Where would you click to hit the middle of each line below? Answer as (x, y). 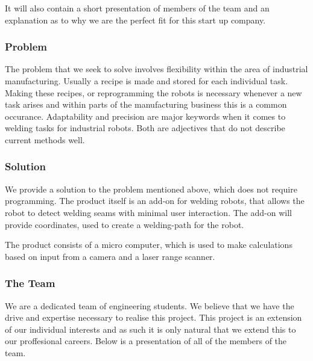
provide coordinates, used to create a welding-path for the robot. (125, 224)
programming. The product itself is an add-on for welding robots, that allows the (155, 201)
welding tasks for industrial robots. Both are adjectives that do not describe (145, 128)
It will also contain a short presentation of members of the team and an (137, 8)
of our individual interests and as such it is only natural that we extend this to (150, 329)
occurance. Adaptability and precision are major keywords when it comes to (145, 116)
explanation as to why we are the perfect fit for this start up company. (135, 20)
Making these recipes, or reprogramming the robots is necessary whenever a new (153, 92)
